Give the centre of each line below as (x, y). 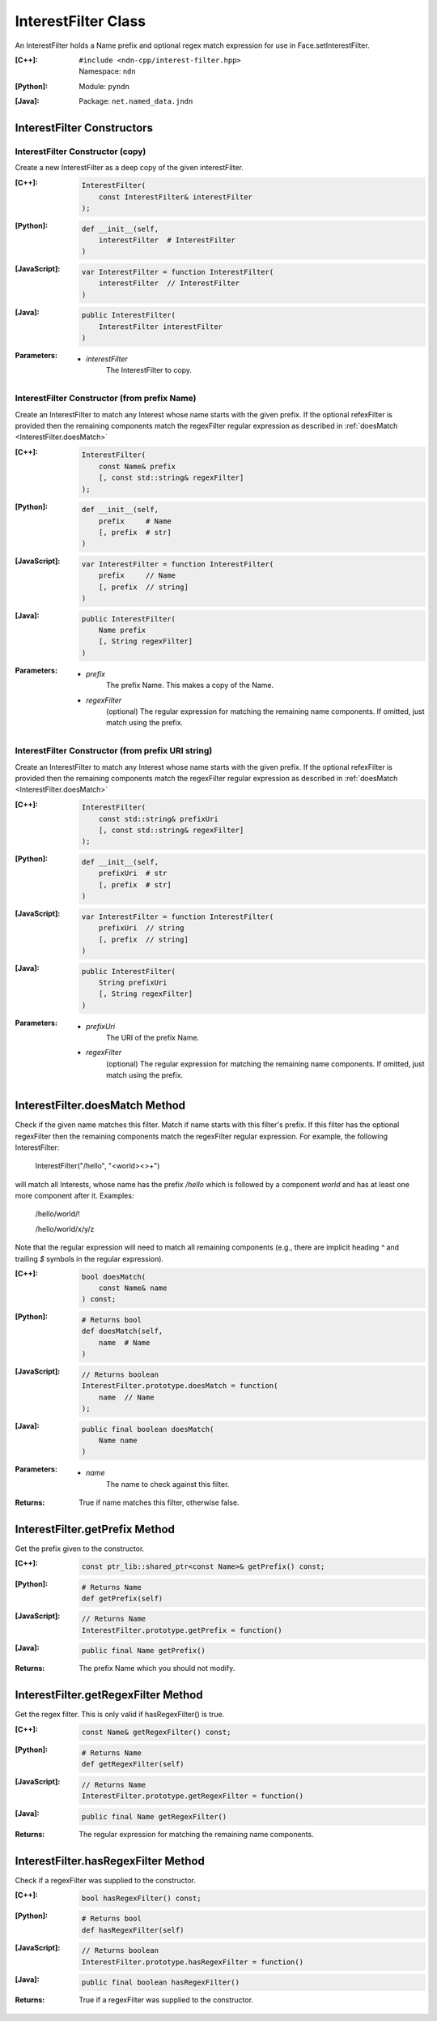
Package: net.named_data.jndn (136, 101)
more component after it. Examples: (74, 1196)
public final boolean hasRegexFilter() (161, 1983)
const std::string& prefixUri (158, 819)
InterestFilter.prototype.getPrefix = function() (182, 1630)
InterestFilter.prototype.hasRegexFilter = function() (192, 1962)
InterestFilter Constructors (84, 128)
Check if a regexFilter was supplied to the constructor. (106, 1880)
